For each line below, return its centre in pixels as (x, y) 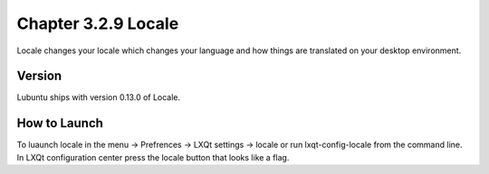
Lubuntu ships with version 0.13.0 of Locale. (99, 97)
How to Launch (60, 123)
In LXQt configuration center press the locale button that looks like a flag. (153, 157)
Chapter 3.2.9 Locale (98, 23)
